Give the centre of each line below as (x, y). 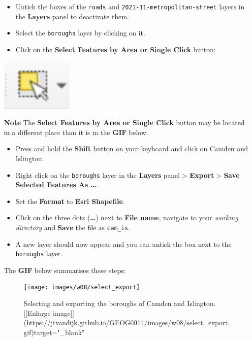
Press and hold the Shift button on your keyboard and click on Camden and (132, 149)
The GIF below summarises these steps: (65, 270)
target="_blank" (59, 332)
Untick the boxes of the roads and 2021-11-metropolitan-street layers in (130, 6)
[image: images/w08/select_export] (82, 288)
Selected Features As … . (57, 185)
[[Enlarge (37, 313)
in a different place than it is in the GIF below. (76, 132)
